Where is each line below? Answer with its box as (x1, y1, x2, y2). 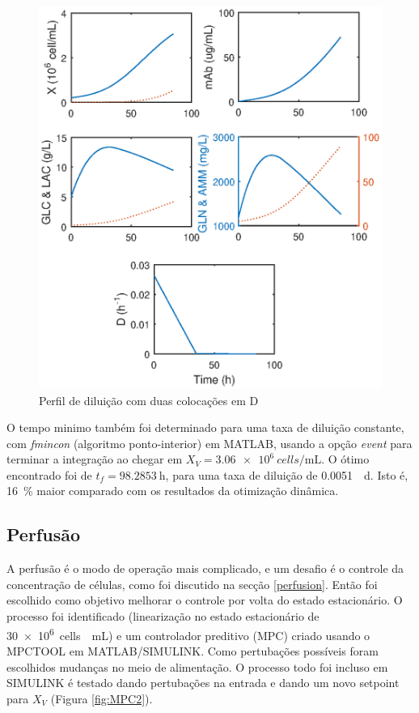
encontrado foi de (6, 466, 92, 483)
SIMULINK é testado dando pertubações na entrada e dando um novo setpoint (6, 674, 400, 691)
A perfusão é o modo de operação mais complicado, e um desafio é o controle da (6, 560, 404, 577)
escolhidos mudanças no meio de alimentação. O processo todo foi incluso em (6, 658, 388, 675)
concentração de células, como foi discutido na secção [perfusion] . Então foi (6, 575, 378, 592)
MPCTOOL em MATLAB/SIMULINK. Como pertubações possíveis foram (6, 642, 379, 659)
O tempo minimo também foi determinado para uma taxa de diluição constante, (6, 419, 404, 436)
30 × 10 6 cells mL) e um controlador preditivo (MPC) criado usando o (6, 624, 370, 643)
